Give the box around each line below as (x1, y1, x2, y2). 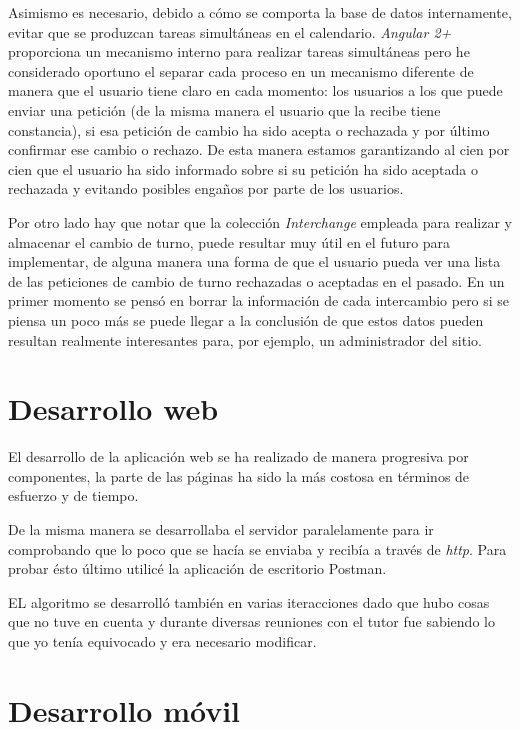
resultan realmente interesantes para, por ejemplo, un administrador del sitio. (8, 329, 482, 350)
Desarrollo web (8, 388, 219, 429)
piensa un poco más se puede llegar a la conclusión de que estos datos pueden (8, 309, 484, 330)
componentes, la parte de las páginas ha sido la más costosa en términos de (8, 465, 470, 486)
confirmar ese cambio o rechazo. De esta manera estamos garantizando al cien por (8, 139, 510, 160)
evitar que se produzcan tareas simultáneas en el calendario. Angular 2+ (8, 21, 452, 42)
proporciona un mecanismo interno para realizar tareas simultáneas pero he (8, 41, 470, 62)
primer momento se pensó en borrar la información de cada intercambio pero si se (8, 290, 510, 311)
